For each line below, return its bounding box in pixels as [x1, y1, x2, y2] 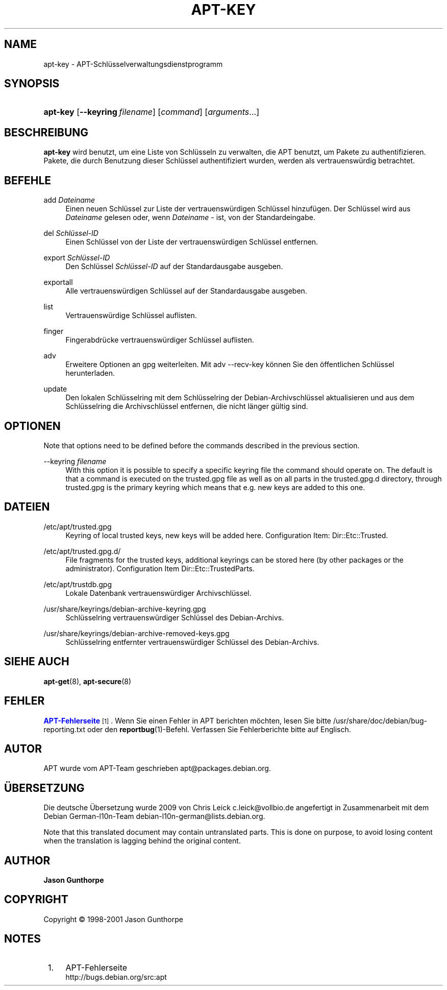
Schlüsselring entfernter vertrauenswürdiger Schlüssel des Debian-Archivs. [65, 637, 319, 646]
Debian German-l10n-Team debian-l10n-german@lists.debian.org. [43, 812, 265, 821]
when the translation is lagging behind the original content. [43, 836, 241, 846]
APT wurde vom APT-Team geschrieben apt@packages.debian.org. [43, 764, 271, 773]
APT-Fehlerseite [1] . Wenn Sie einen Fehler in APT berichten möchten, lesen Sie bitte [43, 716, 332, 725]
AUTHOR [4, 854, 51, 867]
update [43, 384, 67, 394]
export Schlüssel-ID [43, 253, 110, 262]
